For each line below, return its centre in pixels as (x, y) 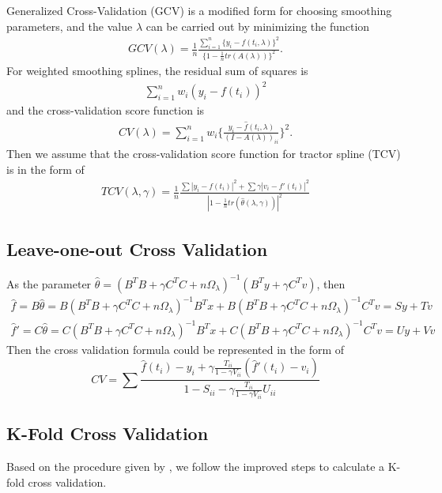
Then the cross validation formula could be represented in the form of (176, 349)
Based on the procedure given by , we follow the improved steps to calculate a (196, 466)
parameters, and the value (70, 26)
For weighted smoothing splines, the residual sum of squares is (157, 71)
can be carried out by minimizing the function (258, 26)
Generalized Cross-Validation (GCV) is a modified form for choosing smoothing (199, 10)
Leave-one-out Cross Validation (137, 248)
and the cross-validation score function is (106, 110)
